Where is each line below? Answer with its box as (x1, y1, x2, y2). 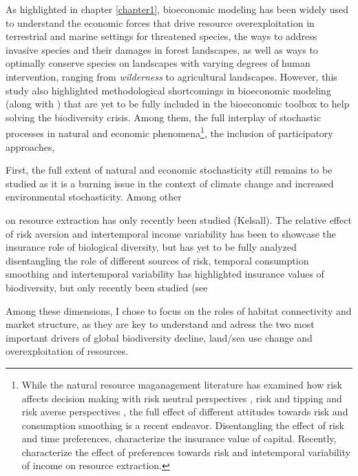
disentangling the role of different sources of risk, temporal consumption (6, 253, 309, 267)
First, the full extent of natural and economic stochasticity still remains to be (6, 163, 333, 177)
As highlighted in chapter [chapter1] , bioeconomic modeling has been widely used (6, 2, 349, 16)
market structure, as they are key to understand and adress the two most (6, 317, 315, 331)
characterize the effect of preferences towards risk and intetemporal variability (21, 444, 351, 459)
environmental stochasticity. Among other (6, 189, 182, 204)
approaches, (6, 139, 55, 154)
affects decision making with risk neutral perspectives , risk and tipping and (21, 391, 342, 405)
